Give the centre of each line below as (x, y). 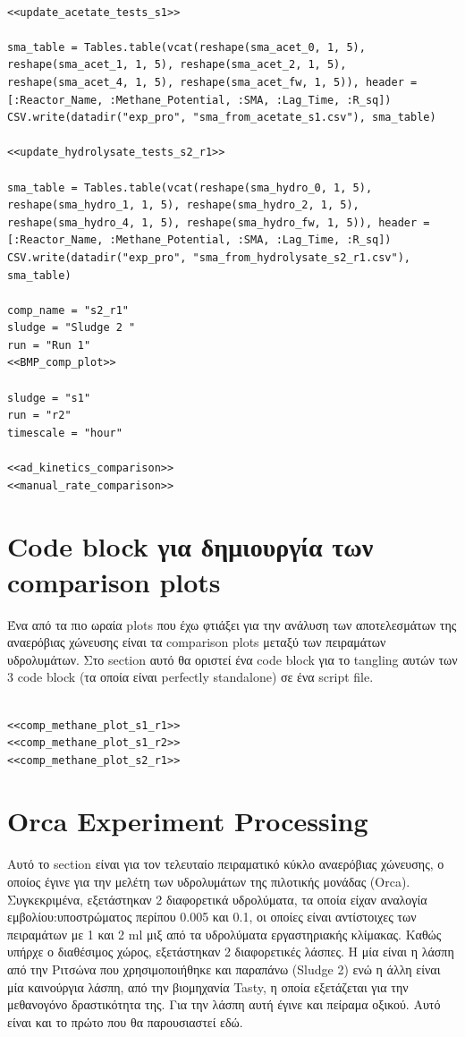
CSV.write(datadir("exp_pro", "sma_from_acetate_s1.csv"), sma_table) (222, 118)
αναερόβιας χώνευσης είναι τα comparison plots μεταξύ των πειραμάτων (197, 642)
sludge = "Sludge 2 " (72, 328)
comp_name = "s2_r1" (68, 310)
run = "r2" (39, 416)
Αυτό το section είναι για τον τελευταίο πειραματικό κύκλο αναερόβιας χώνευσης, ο (226, 864)
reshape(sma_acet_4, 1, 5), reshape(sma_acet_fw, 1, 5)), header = (212, 82)
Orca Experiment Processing (188, 821)
